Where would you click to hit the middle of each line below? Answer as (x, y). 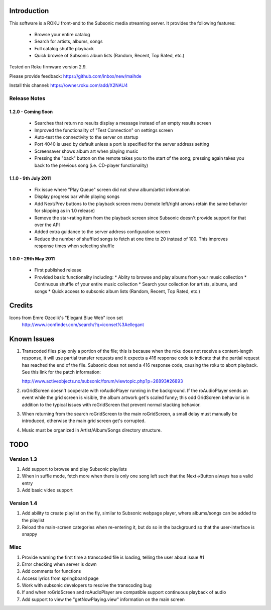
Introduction (29, 11)
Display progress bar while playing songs (77, 196)
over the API (47, 225)
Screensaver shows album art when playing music (86, 151)
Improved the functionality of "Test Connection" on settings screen (104, 130)
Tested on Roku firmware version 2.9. (48, 67)
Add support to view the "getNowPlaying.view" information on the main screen (103, 599)
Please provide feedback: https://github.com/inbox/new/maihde (75, 76)
